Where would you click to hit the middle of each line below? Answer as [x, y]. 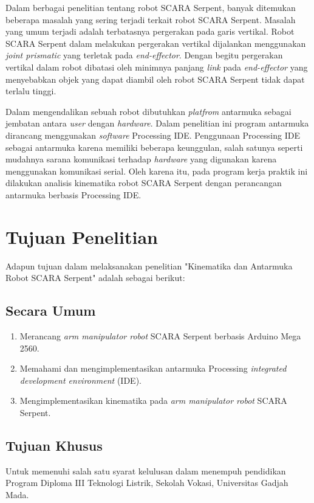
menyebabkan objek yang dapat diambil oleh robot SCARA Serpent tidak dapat [155, 79]
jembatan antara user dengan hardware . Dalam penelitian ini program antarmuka [157, 123]
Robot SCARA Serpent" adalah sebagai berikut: [95, 278]
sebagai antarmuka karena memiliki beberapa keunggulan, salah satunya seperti [154, 147]
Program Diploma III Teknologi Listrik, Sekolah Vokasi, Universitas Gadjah [147, 483]
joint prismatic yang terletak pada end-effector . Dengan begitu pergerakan [144, 55]
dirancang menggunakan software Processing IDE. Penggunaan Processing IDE [153, 135]
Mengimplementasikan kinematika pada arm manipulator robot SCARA [153, 401]
